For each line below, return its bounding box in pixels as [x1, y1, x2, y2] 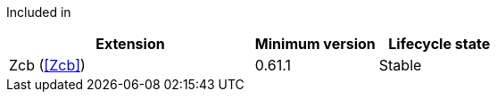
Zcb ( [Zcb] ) [9, 56, 86, 74]
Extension [95, 35, 165, 53]
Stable [378, 56, 422, 74]
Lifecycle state [388, 35, 491, 53]
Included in [6, 4, 71, 20]
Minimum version [254, 35, 376, 53]
